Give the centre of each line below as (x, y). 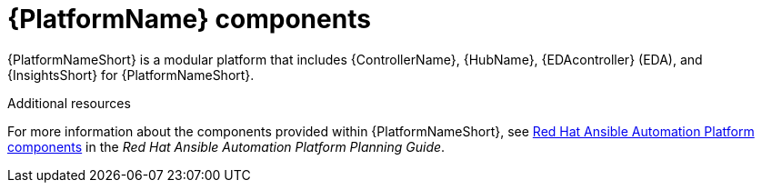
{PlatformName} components (189, 19)
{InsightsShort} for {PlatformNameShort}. (131, 75)
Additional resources (69, 103)
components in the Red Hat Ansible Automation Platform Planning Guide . (226, 146)
